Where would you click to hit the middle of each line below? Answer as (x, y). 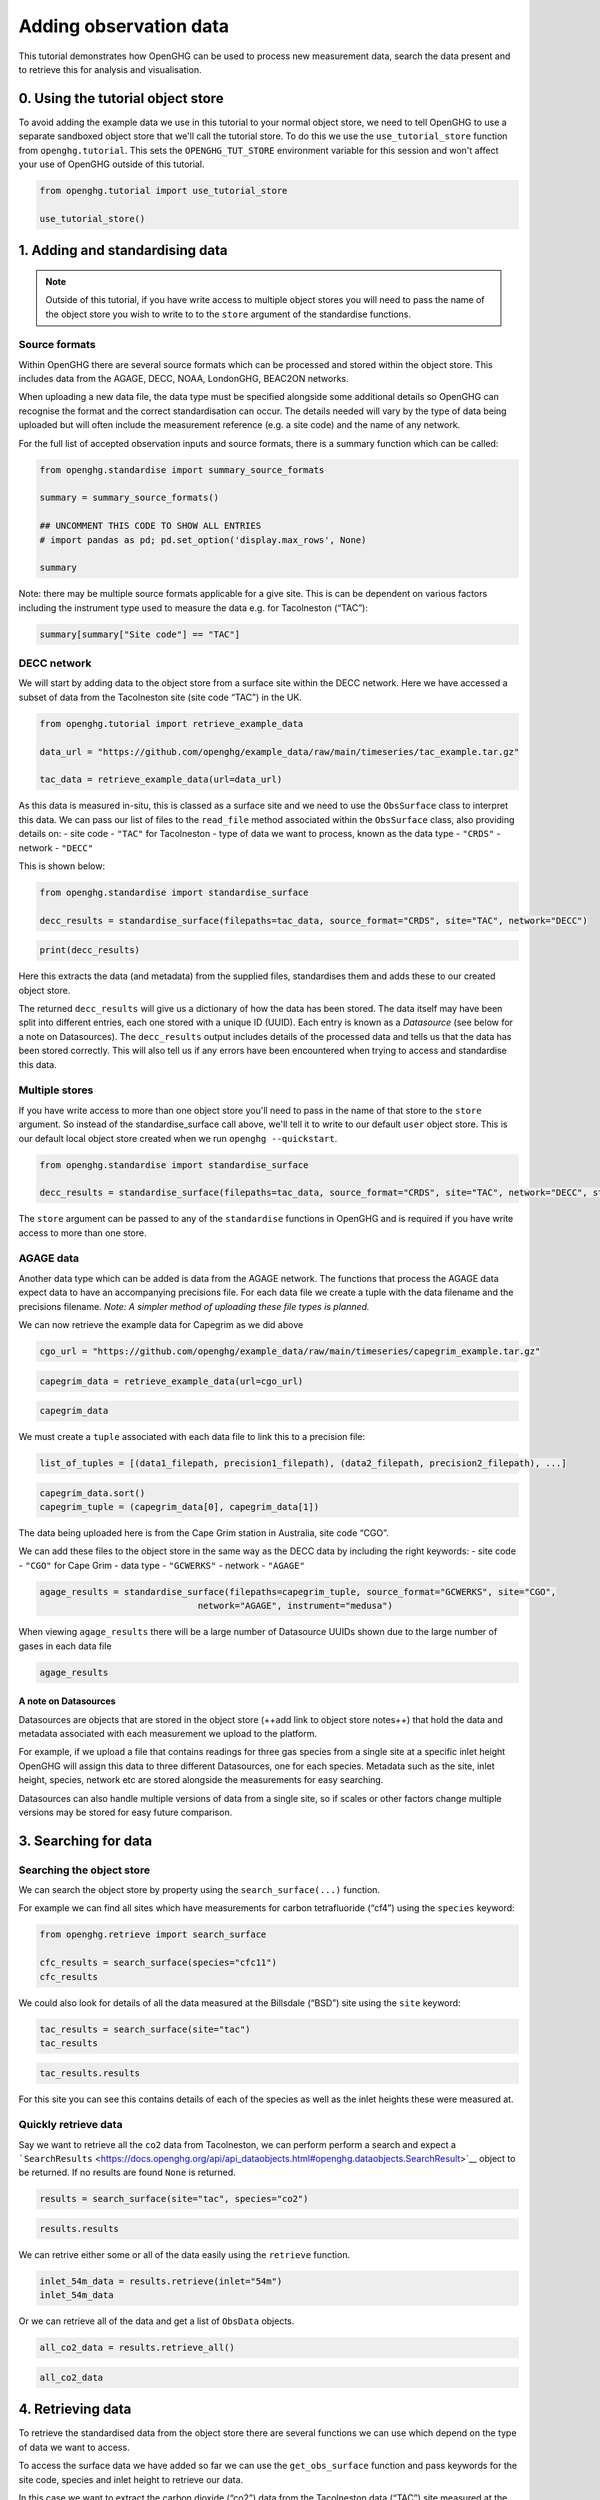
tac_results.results (89, 2073)
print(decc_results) (89, 950)
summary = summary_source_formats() (129, 498)
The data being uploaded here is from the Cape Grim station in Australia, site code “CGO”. (203, 1533)
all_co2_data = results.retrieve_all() (137, 2348)
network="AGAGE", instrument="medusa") (295, 1606)
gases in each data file (65, 1646)
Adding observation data (124, 26)
